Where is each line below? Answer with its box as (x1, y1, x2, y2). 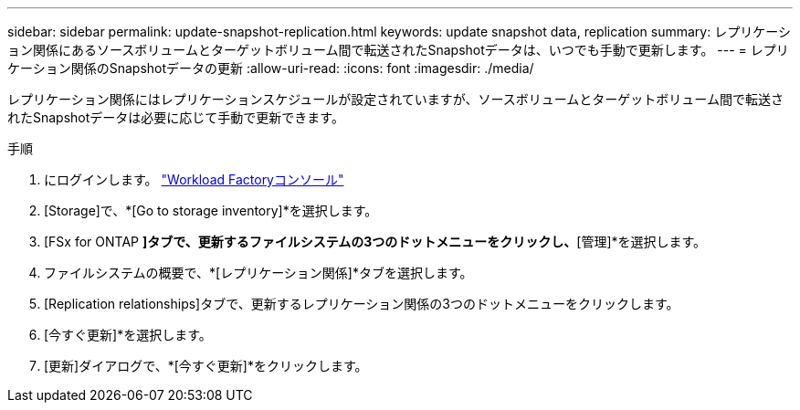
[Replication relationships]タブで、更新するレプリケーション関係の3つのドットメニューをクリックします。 (44, 296, 679, 311)
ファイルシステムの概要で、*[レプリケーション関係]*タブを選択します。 (44, 265, 473, 280)
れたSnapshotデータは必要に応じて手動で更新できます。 (7, 110, 344, 125)
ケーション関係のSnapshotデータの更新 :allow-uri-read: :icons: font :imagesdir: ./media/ (7, 60, 534, 76)
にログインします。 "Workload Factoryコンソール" (44, 172, 344, 187)
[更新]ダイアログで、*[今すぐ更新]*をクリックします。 (44, 358, 368, 373)
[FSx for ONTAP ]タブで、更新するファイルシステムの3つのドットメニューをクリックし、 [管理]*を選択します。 (44, 234, 707, 249)
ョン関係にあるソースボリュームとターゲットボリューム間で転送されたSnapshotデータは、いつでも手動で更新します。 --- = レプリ (7, 42, 789, 58)
